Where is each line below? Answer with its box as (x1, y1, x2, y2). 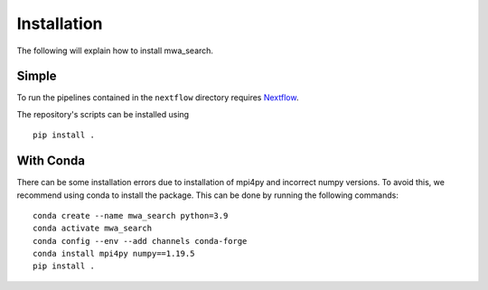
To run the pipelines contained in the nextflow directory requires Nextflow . (16, 92, 299, 103)
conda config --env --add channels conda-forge (33, 236, 248, 246)
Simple (16, 69, 58, 84)
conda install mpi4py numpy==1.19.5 (33, 248, 195, 259)
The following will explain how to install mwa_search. (16, 45, 214, 56)
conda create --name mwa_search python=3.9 (33, 210, 229, 220)
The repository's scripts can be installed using (16, 108, 190, 119)
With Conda (16, 154, 86, 169)
